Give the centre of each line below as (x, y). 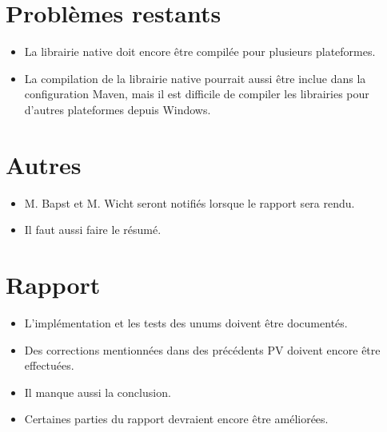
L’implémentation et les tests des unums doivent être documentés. (186, 322)
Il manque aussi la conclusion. (98, 392)
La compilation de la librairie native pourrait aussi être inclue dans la (195, 78)
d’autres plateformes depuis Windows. (118, 109)
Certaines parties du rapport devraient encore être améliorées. (176, 419)
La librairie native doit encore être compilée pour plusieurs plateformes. (200, 52)
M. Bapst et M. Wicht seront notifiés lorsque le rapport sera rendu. (190, 202)
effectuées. (49, 365)
